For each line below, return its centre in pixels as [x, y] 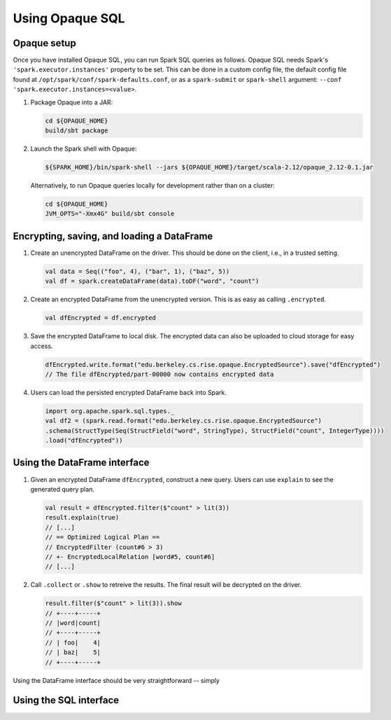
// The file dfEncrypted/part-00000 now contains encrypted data [159, 374]
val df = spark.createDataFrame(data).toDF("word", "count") [152, 281]
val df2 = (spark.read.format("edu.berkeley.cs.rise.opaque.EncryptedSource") [183, 421]
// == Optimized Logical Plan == [102, 537]
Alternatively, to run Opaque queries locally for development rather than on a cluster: [153, 185]
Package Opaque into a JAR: [72, 102]
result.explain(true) [82, 518]
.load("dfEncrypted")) [84, 441]
